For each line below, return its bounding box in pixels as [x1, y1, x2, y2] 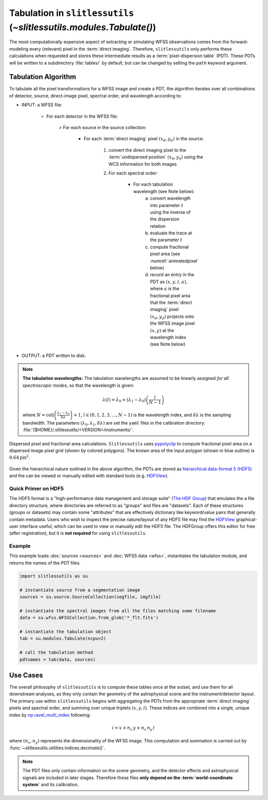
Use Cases [9, 671, 43, 679]
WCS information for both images [108, 161, 177, 167]
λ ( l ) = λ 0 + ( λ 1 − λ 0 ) [102, 397, 146, 404]
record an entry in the [150, 272, 195, 278]
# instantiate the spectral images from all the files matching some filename [19, 608, 216, 613]
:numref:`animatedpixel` [150, 258, 199, 264]
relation [150, 223, 166, 229]
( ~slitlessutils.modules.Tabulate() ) [9, 21, 156, 33]
